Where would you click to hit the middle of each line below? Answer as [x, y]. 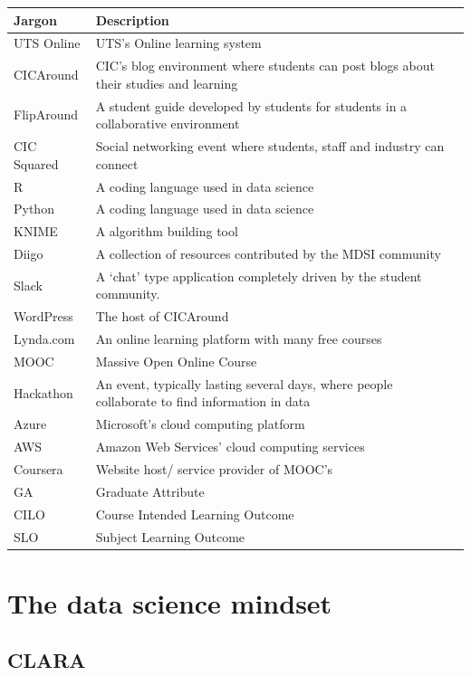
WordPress [43, 316]
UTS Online [47, 43]
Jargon [35, 19]
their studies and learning [167, 83]
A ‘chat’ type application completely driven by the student [259, 276]
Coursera [38, 468]
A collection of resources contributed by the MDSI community [268, 254]
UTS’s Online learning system [178, 43]
